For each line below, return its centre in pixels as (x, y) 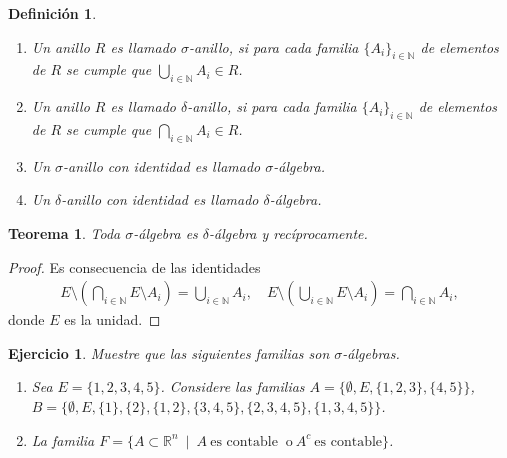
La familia (63, 439)
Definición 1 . (52, 13)
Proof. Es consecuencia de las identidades (134, 266)
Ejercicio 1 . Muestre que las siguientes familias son (169, 352)
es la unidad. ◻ (112, 319)
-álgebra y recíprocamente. (288, 232)
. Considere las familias (232, 386)
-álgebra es (165, 232)
